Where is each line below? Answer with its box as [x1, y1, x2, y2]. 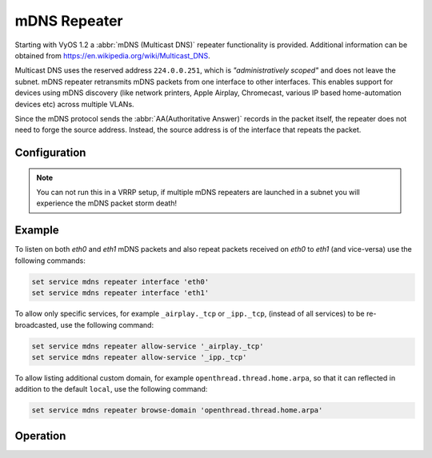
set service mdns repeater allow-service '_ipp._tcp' [31, 352, 247, 361]
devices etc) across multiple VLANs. [14, 99, 135, 109]
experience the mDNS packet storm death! [36, 198, 178, 208]
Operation [14, 428, 66, 443]
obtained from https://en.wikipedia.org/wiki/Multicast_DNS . [14, 50, 211, 60]
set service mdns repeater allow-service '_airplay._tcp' [31, 341, 264, 351]
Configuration [14, 146, 86, 160]
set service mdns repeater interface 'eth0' [31, 277, 210, 286]
